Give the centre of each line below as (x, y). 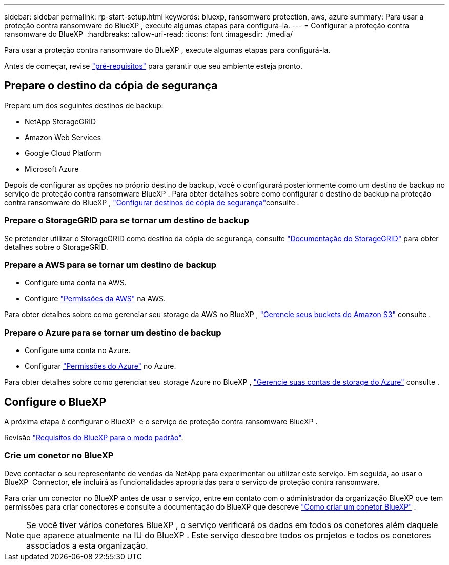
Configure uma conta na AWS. (76, 283)
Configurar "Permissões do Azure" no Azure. (100, 366)
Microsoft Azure (52, 169)
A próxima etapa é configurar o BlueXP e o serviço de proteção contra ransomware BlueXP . (161, 421)
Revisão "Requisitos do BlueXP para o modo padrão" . (94, 437)
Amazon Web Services (63, 137)
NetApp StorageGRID (60, 121)
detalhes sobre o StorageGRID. (56, 247)
